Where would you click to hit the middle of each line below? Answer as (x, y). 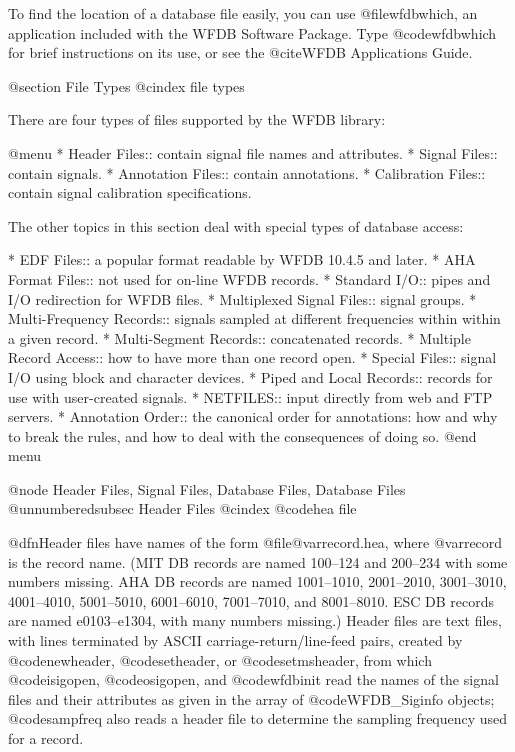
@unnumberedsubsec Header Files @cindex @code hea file (182, 508)
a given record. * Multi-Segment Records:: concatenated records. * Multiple (239, 337)
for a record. (46, 738)
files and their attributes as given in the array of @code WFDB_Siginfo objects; (251, 698)
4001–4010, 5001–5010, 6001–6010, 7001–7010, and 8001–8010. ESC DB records (251, 600)
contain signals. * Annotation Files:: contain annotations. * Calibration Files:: (247, 172)
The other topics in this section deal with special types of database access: (236, 225)
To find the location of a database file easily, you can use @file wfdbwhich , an (243, 13)
